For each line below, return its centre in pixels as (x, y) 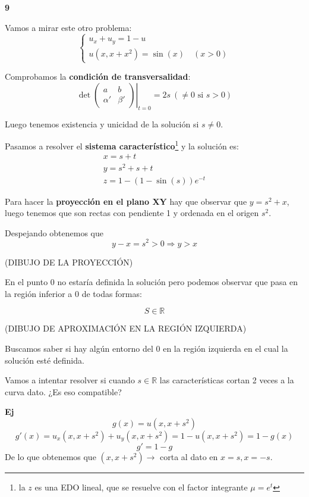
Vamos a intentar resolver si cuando (70, 380)
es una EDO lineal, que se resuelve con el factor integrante (141, 487)
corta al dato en (189, 456)
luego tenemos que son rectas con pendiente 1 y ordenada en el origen (132, 213)
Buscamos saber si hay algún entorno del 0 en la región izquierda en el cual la (146, 348)
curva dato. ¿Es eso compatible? (63, 391)
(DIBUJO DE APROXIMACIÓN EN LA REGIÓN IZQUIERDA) (126, 328)
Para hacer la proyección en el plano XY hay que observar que (126, 201)
